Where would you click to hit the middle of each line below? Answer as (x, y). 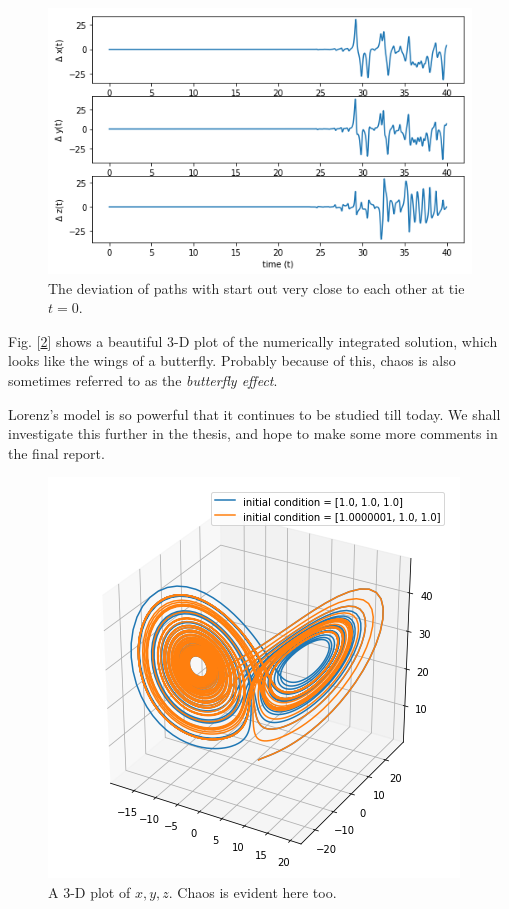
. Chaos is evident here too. (252, 891)
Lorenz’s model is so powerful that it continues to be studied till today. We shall (254, 413)
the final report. (56, 452)
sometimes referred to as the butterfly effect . (143, 380)
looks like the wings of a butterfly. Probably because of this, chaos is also (232, 360)
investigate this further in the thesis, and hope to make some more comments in (253, 433)
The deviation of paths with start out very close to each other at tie (256, 287)
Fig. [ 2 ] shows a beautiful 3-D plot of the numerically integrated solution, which (253, 340)
